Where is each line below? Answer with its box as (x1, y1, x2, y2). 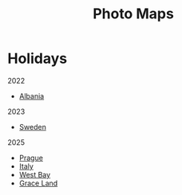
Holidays (7, 49, 68, 68)
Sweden (18, 122, 47, 131)
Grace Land (18, 178, 58, 188)
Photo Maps (92, 5, 175, 23)
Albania (18, 91, 45, 100)
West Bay (18, 170, 51, 179)
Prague (18, 153, 43, 162)
